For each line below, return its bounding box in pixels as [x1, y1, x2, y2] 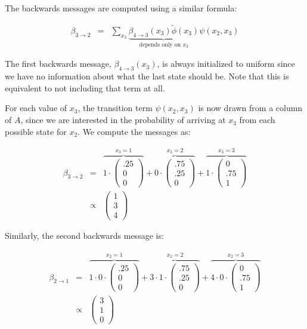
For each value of [5, 102, 67, 114]
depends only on [139, 41, 181, 48]
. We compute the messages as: [77, 125, 191, 137]
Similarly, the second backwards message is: [5, 229, 164, 242]
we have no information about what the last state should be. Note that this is [5, 70, 289, 82]
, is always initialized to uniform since [157, 57, 295, 70]
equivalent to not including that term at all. [5, 81, 165, 94]
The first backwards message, [5, 57, 111, 70]
